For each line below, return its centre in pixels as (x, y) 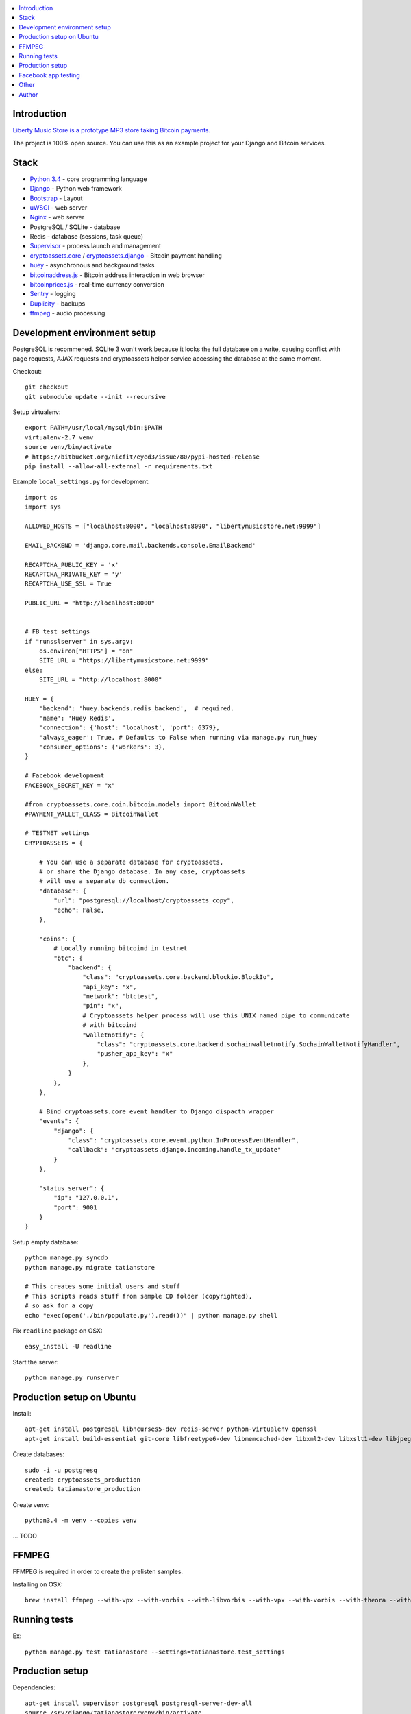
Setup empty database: (46, 1242)
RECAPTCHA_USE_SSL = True (68, 584)
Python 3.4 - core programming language (88, 179)
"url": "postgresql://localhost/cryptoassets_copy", (144, 901)
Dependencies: (34, 1687)
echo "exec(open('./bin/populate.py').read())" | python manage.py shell (151, 1315)
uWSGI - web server (59, 207)
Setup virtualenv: (37, 412)
